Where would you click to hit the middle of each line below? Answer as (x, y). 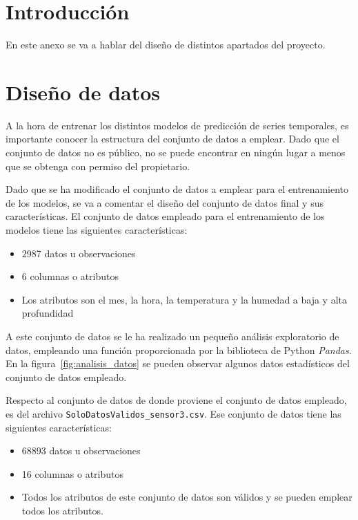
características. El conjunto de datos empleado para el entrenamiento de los (165, 216)
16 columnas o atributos (72, 473)
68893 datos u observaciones (81, 451)
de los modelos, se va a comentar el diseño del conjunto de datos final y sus (165, 202)
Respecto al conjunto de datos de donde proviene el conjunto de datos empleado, (176, 400)
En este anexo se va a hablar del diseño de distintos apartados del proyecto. (166, 45)
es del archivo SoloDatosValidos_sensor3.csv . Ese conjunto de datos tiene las (173, 413)
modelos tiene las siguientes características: (97, 230)
